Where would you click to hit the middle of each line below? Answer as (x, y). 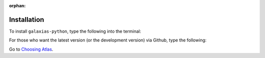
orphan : (17, 6)
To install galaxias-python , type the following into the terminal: (75, 31)
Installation (26, 19)
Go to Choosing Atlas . (31, 49)
